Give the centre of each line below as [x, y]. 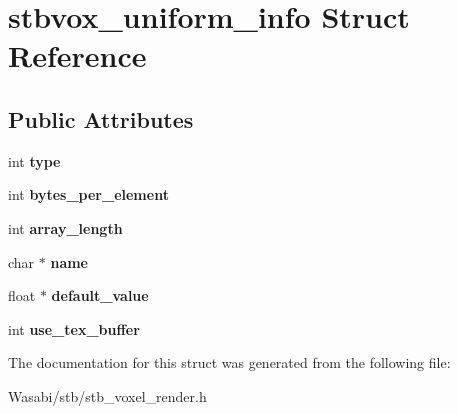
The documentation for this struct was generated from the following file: [229, 362]
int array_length [65, 227]
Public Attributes [101, 118]
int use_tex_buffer [74, 328]
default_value [100, 295]
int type [34, 160]
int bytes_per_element [88, 194]
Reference [77, 55]
